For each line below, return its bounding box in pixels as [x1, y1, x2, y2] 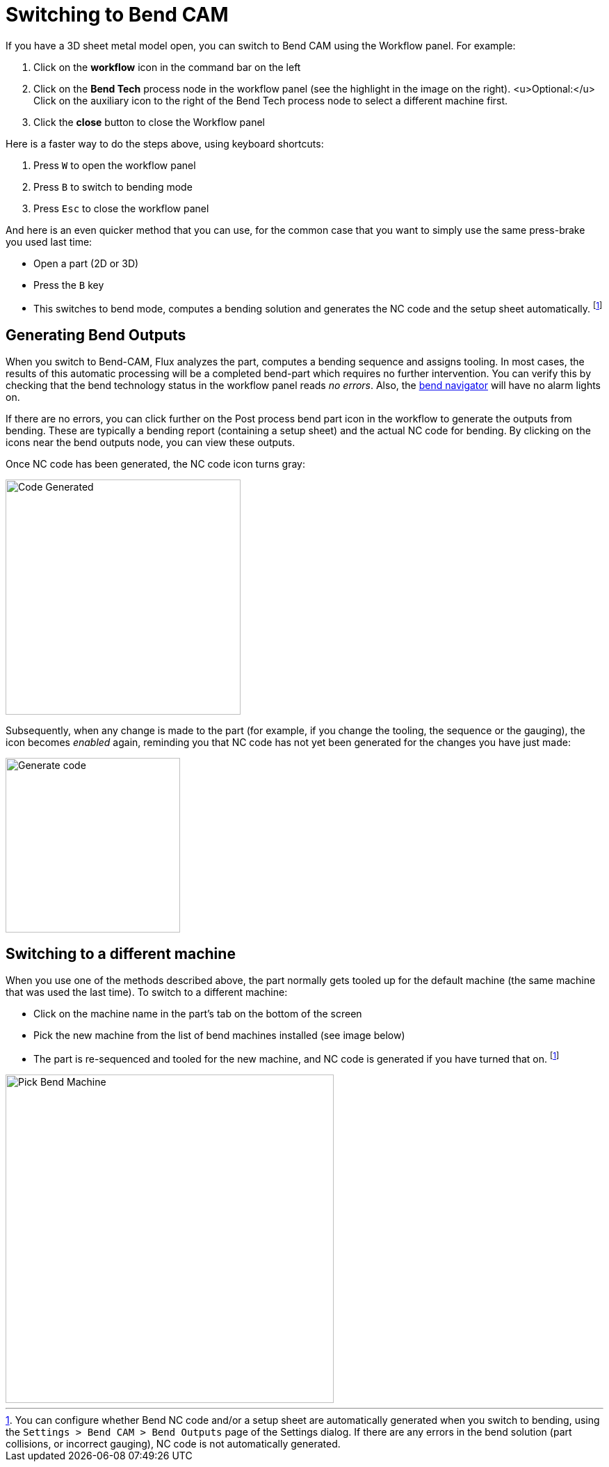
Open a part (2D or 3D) [33, 257, 139, 269]
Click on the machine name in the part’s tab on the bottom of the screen [33, 1008, 362, 1020]
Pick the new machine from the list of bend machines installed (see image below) [33, 1029, 405, 1042]
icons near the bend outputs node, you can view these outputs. [6, 436, 295, 449]
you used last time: [6, 235, 92, 248]
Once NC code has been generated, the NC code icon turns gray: [6, 458, 305, 470]
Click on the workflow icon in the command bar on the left [33, 61, 301, 73]
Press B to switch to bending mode [33, 180, 193, 193]
